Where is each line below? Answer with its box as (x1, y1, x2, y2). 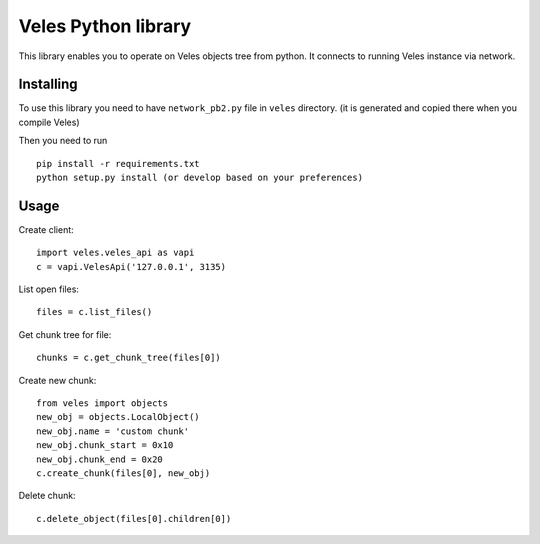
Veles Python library (18, 15, 192, 37)
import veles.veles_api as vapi (36, 247, 195, 259)
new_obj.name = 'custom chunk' (36, 425, 190, 437)
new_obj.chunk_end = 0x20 (36, 453, 164, 465)
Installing (18, 76, 79, 93)
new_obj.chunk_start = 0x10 (36, 440, 174, 451)
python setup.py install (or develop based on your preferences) (36, 172, 364, 184)
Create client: (18, 223, 74, 235)
